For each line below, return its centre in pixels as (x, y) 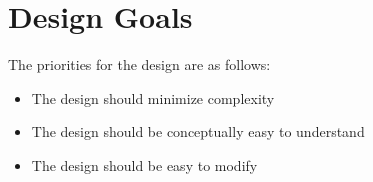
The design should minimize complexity (153, 97)
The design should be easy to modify (144, 164)
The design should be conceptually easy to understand (198, 131)
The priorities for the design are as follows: (139, 64)
